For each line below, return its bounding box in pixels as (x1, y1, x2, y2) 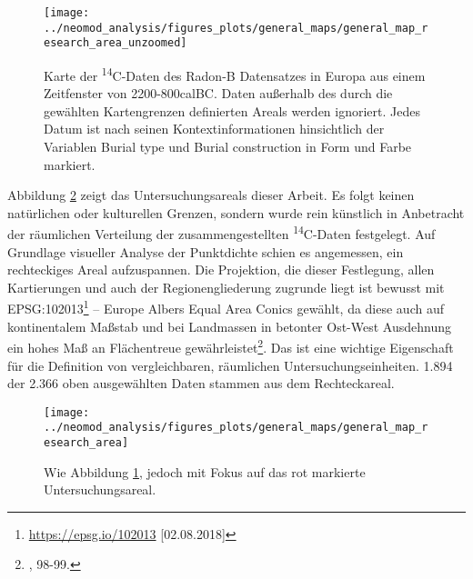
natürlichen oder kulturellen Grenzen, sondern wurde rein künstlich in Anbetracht (7, 203, 465, 222)
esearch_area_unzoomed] (44, 36, 187, 50)
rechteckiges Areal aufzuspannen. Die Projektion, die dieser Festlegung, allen (7, 260, 435, 279)
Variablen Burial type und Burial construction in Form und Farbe (44, 137, 412, 155)
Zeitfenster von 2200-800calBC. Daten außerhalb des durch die (44, 84, 393, 103)
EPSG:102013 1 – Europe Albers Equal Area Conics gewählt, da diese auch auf (7, 296, 444, 318)
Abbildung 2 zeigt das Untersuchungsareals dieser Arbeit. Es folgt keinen (7, 185, 415, 205)
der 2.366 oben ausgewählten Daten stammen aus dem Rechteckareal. (7, 374, 395, 393)
